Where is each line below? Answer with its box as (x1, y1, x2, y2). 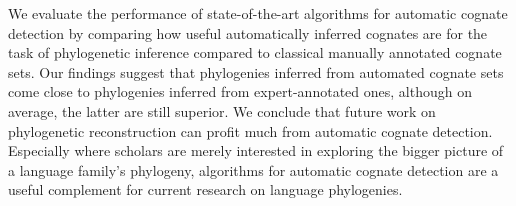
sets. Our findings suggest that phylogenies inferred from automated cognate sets (8, 61, 504, 82)
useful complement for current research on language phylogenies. (8, 179, 403, 200)
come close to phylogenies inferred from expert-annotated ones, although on (8, 81, 472, 102)
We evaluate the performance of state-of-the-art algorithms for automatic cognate (8, 3, 508, 23)
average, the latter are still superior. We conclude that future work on (8, 100, 436, 121)
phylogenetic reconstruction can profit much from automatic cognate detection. (8, 120, 493, 141)
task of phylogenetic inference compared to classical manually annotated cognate (8, 42, 502, 63)
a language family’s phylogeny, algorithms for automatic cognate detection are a (8, 159, 499, 180)
